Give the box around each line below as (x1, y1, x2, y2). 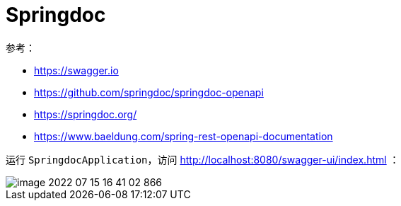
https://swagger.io (34, 64, 119, 76)
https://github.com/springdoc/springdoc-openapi (34, 86, 264, 98)
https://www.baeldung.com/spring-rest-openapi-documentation (34, 130, 333, 142)
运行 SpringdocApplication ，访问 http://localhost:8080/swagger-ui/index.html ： (6, 153, 400, 166)
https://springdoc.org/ (34, 108, 137, 120)
